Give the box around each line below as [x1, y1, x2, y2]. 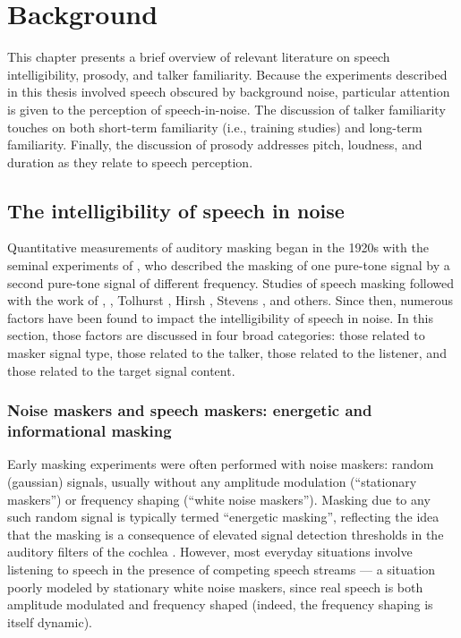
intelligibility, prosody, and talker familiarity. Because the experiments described [7, 64, 448, 83]
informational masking [7, 420, 172, 442]
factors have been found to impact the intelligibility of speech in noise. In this [7, 308, 433, 327]
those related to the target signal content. [7, 361, 235, 379]
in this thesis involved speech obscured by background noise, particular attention [7, 82, 450, 101]
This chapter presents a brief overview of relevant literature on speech [7, 47, 390, 66]
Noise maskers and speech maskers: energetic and [7, 399, 372, 421]
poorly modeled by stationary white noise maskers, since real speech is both [7, 577, 423, 596]
